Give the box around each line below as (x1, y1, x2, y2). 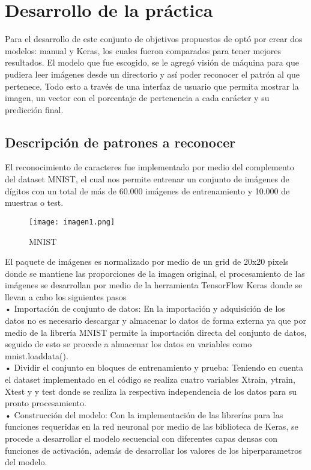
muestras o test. (5, 196, 64, 209)
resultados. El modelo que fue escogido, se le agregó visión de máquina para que (5, 56, 299, 69)
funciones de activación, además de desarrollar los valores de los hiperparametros (5, 444, 302, 456)
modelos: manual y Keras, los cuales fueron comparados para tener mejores (5, 44, 281, 57)
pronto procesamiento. (5, 397, 86, 409)
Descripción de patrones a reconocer (5, 132, 236, 151)
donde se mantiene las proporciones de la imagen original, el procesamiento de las (5, 267, 305, 279)
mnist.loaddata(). (5, 349, 68, 362)
